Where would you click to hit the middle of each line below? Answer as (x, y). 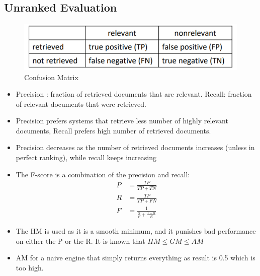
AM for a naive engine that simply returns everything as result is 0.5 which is (136, 258)
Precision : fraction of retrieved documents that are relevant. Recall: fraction (134, 94)
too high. (30, 267)
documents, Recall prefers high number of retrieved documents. (113, 130)
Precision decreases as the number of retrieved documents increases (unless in (135, 147)
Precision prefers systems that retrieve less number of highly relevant (122, 121)
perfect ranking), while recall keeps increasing (86, 157)
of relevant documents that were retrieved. (81, 104)
